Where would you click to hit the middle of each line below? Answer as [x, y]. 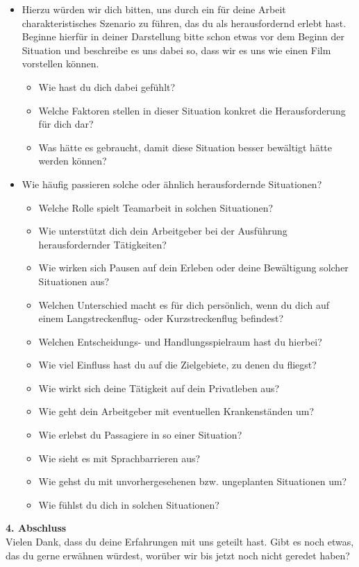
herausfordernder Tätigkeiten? [102, 244]
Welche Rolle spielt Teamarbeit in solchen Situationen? [156, 207]
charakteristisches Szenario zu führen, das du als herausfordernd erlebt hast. [184, 23]
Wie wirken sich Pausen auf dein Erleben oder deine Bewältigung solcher [193, 268]
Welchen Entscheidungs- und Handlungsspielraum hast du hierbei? [180, 341]
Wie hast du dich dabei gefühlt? [107, 86]
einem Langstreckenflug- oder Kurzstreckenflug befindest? [161, 318]
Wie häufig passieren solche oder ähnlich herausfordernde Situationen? [172, 184]
